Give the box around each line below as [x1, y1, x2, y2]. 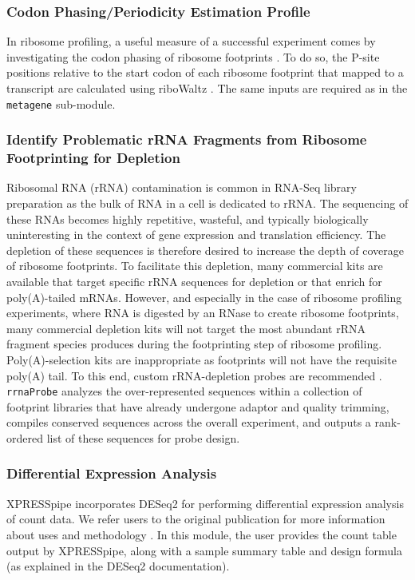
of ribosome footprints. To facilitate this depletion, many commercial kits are [6, 257, 383, 274]
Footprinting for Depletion [6, 148, 180, 168]
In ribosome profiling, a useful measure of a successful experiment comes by [6, 33, 376, 50]
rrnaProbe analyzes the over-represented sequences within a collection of [6, 383, 362, 399]
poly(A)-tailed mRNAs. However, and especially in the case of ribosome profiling [6, 288, 402, 305]
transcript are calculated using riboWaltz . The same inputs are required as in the [6, 80, 408, 96]
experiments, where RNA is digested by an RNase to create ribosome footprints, [6, 304, 399, 321]
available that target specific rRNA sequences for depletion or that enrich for [6, 272, 382, 289]
